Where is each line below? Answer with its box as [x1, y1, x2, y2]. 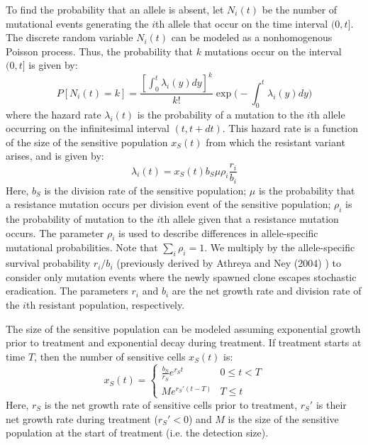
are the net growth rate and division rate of [172, 283, 362, 298]
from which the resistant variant [206, 134, 345, 149]
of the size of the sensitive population [6, 134, 168, 149]
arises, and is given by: [6, 148, 104, 163]
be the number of [262, 2, 338, 16]
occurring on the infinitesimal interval [6, 121, 169, 136]
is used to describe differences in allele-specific [118, 225, 318, 240]
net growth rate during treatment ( [6, 411, 158, 426]
